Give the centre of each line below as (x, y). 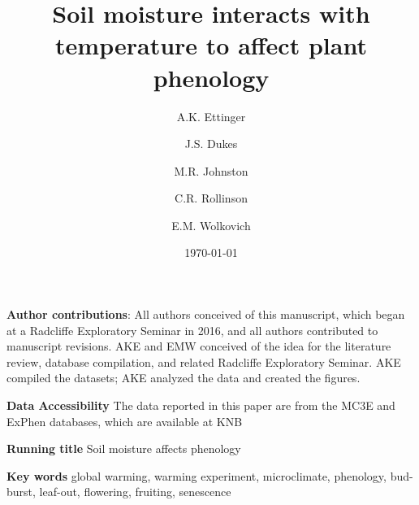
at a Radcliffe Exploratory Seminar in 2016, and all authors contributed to (192, 330)
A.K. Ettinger (211, 116)
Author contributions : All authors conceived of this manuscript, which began (206, 314)
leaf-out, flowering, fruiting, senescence (135, 492)
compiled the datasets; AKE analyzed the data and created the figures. (184, 378)
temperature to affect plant (211, 45)
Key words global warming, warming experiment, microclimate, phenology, (197, 475)
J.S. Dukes (211, 144)
